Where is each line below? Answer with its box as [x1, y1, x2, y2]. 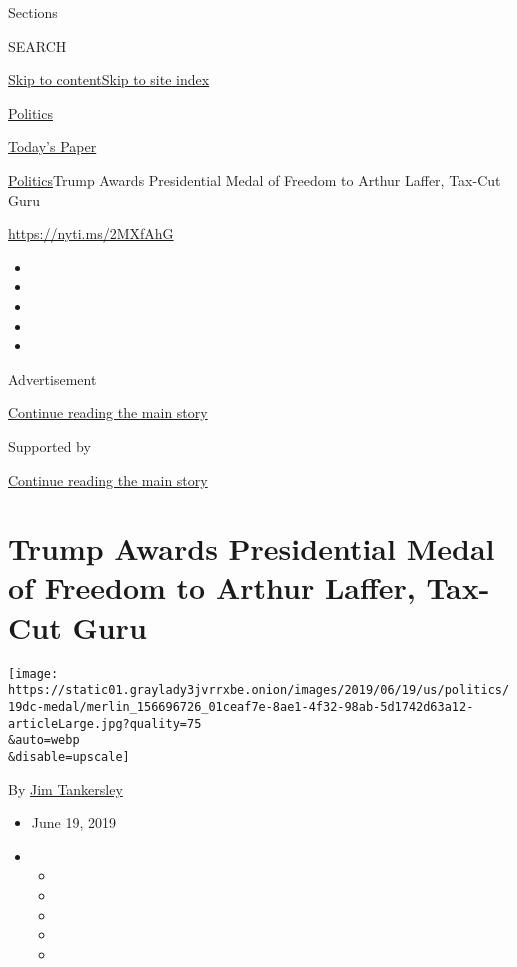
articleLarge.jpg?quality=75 [8, 716, 202, 731]
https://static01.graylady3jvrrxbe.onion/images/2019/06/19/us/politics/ [8, 683, 510, 698]
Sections [8, 2, 58, 22]
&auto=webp [8, 733, 80, 748]
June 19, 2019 [31, 812, 116, 833]
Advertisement [8, 368, 97, 389]
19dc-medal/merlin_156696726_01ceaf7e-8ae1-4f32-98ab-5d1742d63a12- [8, 699, 474, 714]
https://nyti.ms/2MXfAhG [8, 223, 174, 244]
